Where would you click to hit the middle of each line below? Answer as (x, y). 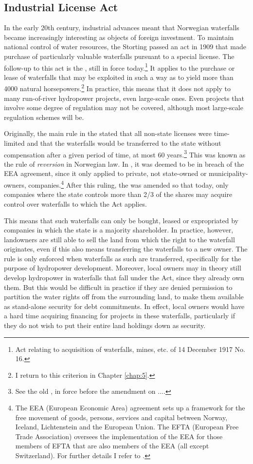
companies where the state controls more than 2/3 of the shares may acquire (118, 194)
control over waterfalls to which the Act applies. (75, 203)
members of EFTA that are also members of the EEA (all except (112, 446)
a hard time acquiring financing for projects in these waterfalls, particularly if (120, 316)
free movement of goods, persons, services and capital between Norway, (121, 417)
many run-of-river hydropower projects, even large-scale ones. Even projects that (124, 98)
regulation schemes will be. (44, 117)
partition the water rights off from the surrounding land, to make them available (124, 297)
